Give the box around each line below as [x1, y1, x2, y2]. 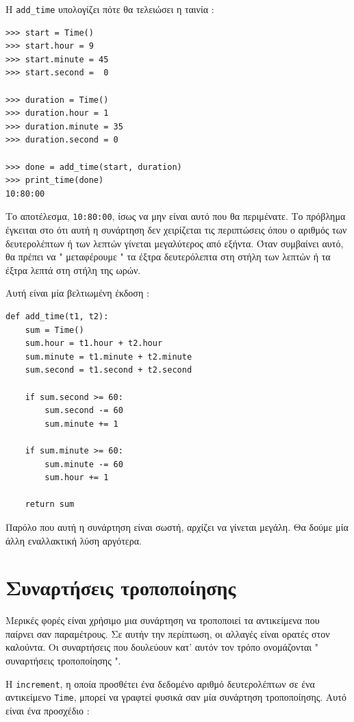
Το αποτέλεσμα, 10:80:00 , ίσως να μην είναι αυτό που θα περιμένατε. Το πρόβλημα [5, 209, 346, 223]
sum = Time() [25, 325, 84, 335]
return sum [25, 499, 75, 510]
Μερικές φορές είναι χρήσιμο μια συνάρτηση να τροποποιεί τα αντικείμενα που [5, 613, 320, 627]
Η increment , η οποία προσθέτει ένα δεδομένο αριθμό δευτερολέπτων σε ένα [5, 676, 315, 690]
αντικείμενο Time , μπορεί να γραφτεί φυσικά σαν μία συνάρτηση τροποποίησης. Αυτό [5, 690, 346, 704]
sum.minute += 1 [45, 419, 118, 429]
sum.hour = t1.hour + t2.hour [25, 338, 163, 349]
